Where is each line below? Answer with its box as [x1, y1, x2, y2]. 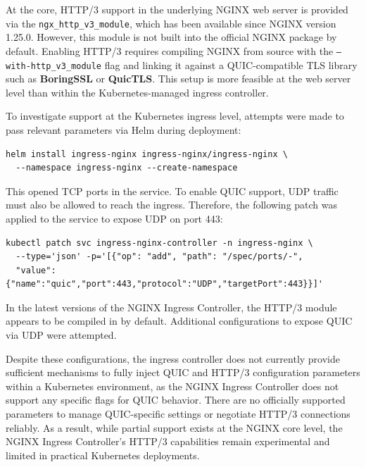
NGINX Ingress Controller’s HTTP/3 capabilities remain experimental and [6, 434, 330, 449]
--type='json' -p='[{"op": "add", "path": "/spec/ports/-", [15, 251, 303, 262]
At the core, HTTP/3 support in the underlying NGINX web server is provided [6, 2, 348, 16]
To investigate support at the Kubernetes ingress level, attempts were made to [6, 108, 344, 123]
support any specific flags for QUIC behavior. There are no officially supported [6, 392, 346, 407]
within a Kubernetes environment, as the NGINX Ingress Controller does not [6, 378, 339, 393]
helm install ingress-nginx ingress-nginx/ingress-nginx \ [6, 149, 288, 159]
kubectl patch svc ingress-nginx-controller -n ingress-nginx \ [6, 237, 313, 248]
